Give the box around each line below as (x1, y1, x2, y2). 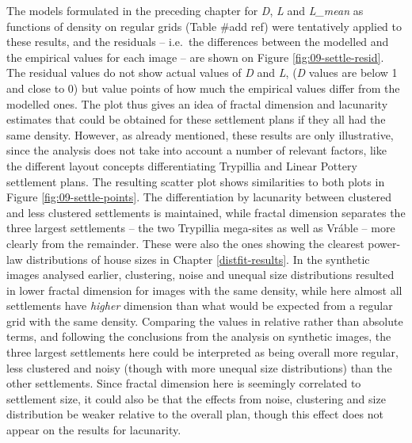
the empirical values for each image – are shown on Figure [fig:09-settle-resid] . (6, 48, 384, 65)
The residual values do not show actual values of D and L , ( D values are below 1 (6, 64, 398, 81)
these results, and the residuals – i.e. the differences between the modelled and (6, 33, 389, 50)
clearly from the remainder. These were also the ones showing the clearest (6, 235, 364, 251)
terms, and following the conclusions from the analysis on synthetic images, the (6, 328, 391, 345)
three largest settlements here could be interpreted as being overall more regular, (6, 344, 399, 361)
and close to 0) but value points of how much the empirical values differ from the (6, 79, 400, 96)
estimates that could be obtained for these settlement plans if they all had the (6, 111, 386, 128)
